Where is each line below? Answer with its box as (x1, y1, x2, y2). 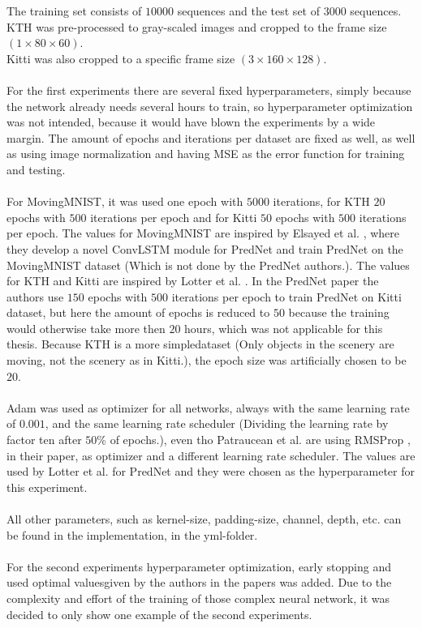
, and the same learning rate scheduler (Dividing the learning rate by (45, 415, 389, 432)
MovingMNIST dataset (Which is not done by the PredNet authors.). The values (6, 256, 410, 273)
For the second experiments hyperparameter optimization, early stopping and (6, 558, 391, 575)
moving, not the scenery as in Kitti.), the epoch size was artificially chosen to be (6, 352, 407, 369)
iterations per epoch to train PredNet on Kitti (171, 288, 402, 305)
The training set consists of (6, 2, 142, 19)
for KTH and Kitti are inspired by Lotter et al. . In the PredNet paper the (6, 272, 379, 289)
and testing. (6, 160, 66, 177)
